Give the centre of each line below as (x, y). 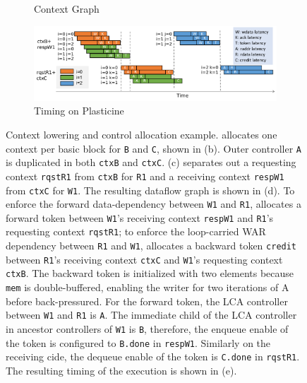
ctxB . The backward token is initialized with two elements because (150, 273)
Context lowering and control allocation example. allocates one (142, 134)
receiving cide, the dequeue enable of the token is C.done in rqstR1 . (153, 357)
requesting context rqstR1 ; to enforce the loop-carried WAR (136, 231)
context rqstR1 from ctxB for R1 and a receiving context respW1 (145, 176)
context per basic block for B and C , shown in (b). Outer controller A (153, 148)
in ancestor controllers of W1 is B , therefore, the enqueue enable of (147, 329)
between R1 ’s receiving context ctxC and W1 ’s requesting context (144, 259)
